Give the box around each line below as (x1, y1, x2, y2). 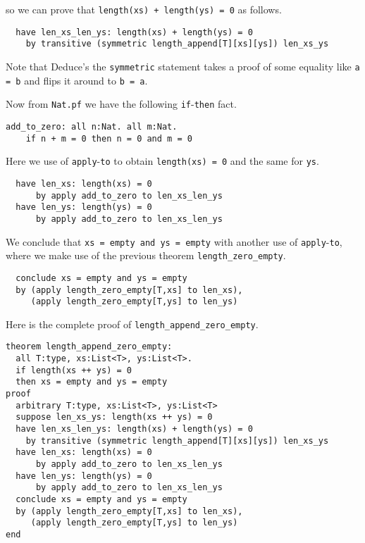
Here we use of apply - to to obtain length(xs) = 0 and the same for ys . (6, 154, 319, 168)
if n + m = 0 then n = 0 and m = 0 (25, 133, 192, 144)
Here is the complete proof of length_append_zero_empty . (6, 316, 259, 331)
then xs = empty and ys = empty (16, 377, 168, 387)
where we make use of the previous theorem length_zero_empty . (6, 248, 286, 263)
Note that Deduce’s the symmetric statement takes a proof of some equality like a (6, 58, 360, 73)
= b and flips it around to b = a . (6, 73, 148, 87)
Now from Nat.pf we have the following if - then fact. (6, 96, 237, 111)
